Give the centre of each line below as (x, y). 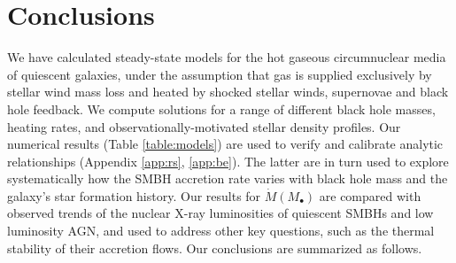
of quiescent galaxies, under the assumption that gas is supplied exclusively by (220, 74)
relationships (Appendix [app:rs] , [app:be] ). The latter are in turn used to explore (228, 161)
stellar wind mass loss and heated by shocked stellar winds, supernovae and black (228, 92)
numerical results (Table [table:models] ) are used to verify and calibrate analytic (225, 144)
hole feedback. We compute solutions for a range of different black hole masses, (221, 108)
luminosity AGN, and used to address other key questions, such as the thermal (221, 231)
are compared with (370, 195)
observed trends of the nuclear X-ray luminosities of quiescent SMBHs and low (220, 213)
